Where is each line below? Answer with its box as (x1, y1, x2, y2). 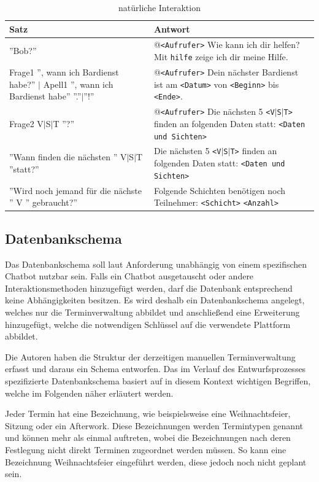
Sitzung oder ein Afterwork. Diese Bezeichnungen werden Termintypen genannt (5, 419, 303, 432)
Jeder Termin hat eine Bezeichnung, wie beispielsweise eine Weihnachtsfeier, (5, 407, 291, 420)
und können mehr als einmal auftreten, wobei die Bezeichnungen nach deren (5, 431, 291, 444)
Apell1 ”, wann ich (43, 77, 113, 90)
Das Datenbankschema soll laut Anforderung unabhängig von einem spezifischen (5, 257, 307, 270)
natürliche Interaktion (118, 1, 201, 14)
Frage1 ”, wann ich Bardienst (9, 66, 119, 79)
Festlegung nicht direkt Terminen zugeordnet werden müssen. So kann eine (5, 443, 286, 456)
